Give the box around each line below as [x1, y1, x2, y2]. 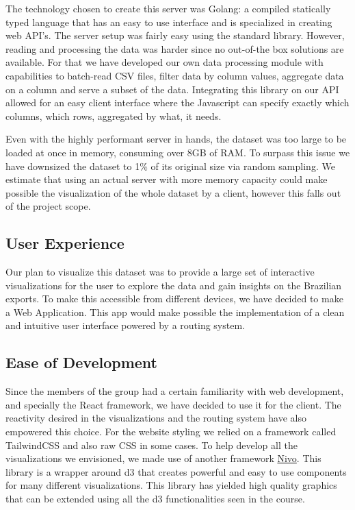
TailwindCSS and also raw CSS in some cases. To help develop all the [5, 437, 298, 452]
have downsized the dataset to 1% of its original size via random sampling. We [5, 158, 335, 173]
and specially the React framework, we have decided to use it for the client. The [5, 397, 341, 411]
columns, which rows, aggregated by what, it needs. [5, 108, 222, 123]
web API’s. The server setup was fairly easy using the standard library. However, [5, 28, 345, 42]
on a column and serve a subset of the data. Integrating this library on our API [5, 82, 339, 96]
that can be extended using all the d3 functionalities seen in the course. [5, 491, 305, 506]
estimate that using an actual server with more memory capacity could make [5, 172, 328, 186]
